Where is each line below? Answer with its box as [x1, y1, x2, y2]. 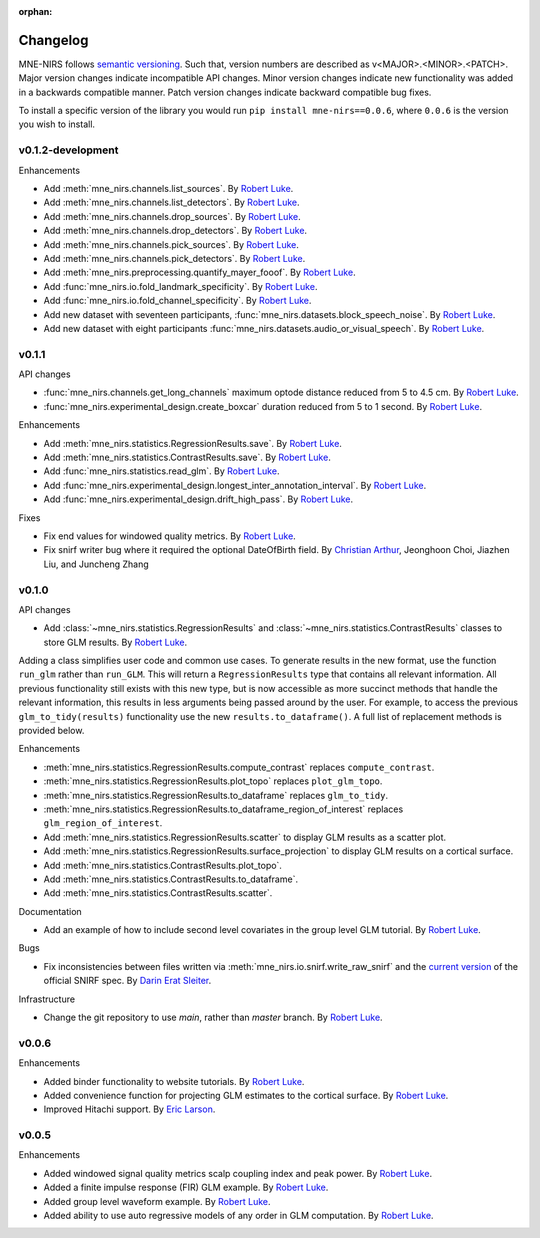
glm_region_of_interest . [43, 817, 163, 829]
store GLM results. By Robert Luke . [43, 636, 188, 648]
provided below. [18, 725, 85, 736]
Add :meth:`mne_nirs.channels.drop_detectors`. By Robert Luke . [43, 225, 308, 237]
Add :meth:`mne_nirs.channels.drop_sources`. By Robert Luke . [43, 210, 301, 222]
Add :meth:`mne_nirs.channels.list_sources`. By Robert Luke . [43, 183, 294, 194]
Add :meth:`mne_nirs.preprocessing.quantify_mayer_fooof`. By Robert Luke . [43, 266, 356, 279]
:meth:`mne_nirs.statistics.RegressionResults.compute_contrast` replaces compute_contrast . [43, 761, 435, 773]
